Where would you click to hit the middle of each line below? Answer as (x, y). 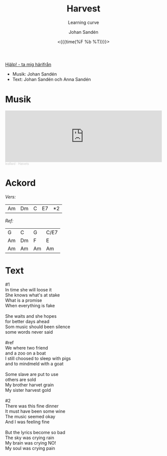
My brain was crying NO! (31, 443)
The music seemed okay (30, 416)
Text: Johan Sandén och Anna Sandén (51, 79)
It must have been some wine (35, 411)
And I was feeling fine (27, 422)
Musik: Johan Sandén (35, 74)
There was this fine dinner (32, 406)
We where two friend (27, 348)
